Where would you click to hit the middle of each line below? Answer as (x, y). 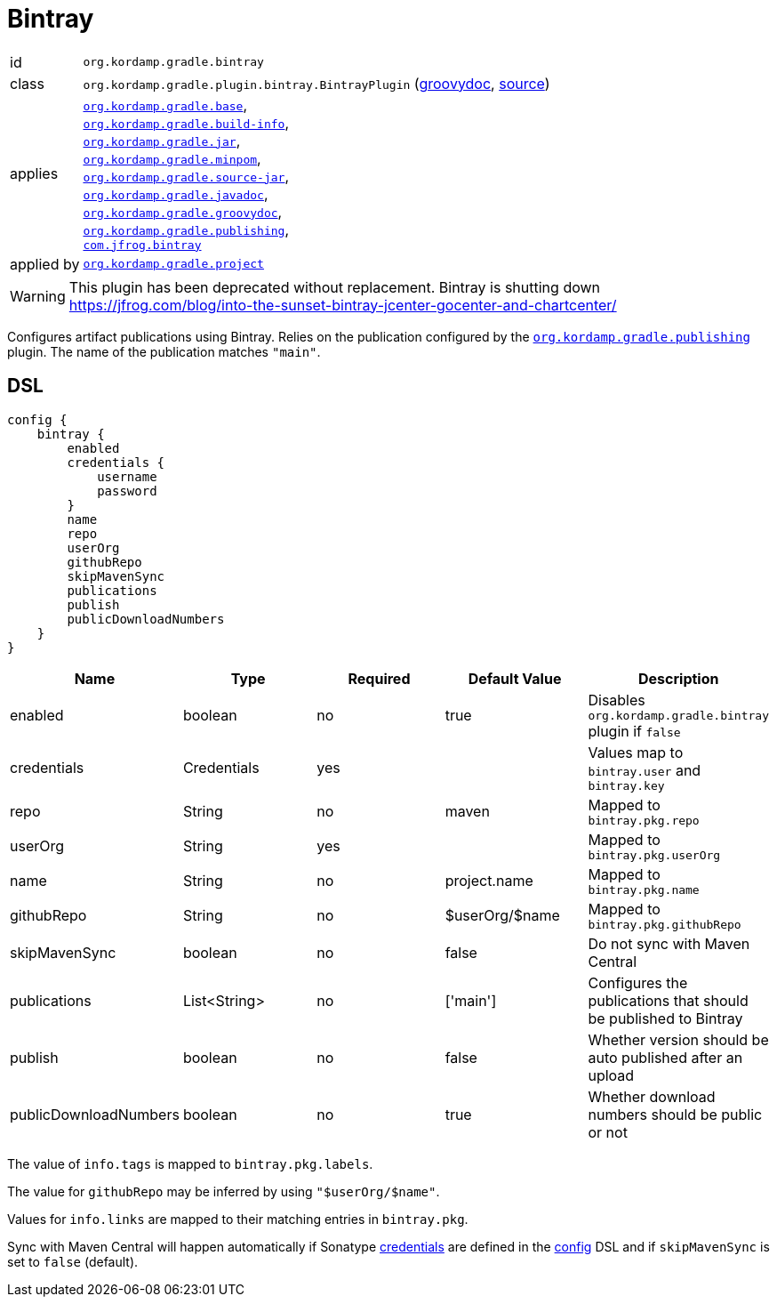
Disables (617, 700)
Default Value (515, 678)
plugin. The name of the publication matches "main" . (164, 351)
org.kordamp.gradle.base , (165, 105)
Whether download (652, 1096)
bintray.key (626, 785)
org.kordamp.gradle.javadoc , (176, 193)
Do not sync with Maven (669, 943)
